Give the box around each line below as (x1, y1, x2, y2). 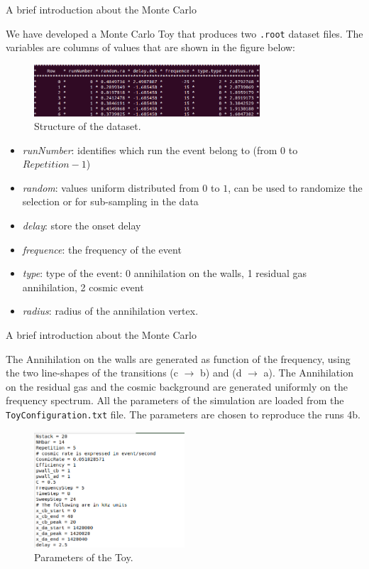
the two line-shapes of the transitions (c (6, 365, 178, 380)
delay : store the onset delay (22, 218, 141, 233)
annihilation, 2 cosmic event (22, 279, 144, 294)
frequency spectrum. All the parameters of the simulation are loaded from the (6, 393, 344, 408)
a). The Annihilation (263, 365, 353, 380)
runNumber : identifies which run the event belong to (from (22, 142, 277, 157)
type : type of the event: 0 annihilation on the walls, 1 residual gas (22, 266, 307, 281)
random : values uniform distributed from (22, 180, 199, 195)
